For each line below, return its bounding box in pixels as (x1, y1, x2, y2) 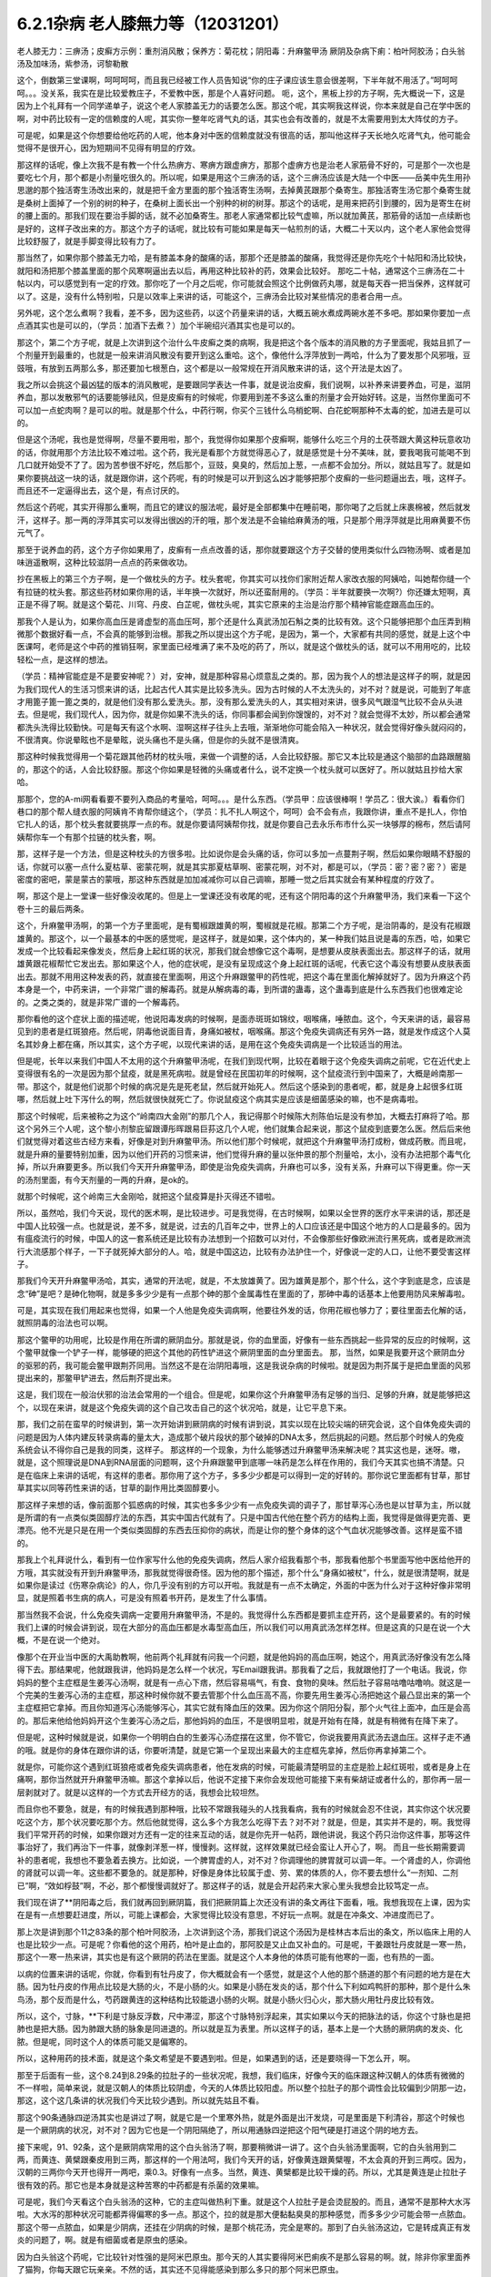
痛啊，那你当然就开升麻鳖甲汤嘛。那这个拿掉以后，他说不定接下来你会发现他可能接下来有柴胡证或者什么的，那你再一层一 (16, 1774, 471, 1785)
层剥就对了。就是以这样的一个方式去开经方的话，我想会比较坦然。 (16, 1786, 264, 1798)
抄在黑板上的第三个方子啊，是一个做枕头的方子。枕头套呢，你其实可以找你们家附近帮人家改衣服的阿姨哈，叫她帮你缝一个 (16, 574, 471, 585)
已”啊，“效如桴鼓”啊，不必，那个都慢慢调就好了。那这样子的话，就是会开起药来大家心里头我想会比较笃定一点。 (16, 1880, 434, 1891)
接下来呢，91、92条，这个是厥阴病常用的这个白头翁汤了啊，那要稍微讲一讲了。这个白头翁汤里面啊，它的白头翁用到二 (16, 2141, 457, 2152)
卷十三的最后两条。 (16, 903, 89, 914)
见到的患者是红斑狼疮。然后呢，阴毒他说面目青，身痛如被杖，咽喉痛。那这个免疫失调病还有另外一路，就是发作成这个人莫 (16, 1026, 471, 1037)
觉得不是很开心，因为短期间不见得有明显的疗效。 (16, 142, 200, 154)
